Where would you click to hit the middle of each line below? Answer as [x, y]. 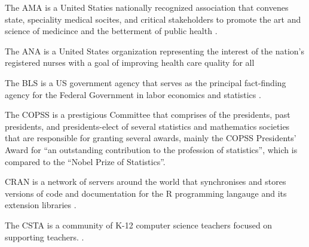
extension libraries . [41, 205]
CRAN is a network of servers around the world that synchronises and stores [146, 182]
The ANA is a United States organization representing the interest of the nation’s [155, 51]
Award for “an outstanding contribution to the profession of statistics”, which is [151, 149]
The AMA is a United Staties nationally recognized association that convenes [147, 7]
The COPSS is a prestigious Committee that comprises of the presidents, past [148, 115]
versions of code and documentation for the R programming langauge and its [146, 193]
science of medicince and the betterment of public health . [111, 31]
